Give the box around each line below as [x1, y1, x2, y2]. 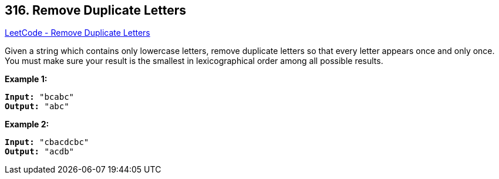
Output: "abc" [5, 102, 69, 112]
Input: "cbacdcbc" [5, 137, 89, 147]
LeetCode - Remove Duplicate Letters [5, 28, 150, 38]
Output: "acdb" [5, 147, 75, 157]
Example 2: [5, 119, 49, 130]
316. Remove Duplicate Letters [5, 3, 187, 18]
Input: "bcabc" [5, 92, 75, 102]
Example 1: [5, 74, 48, 85]
